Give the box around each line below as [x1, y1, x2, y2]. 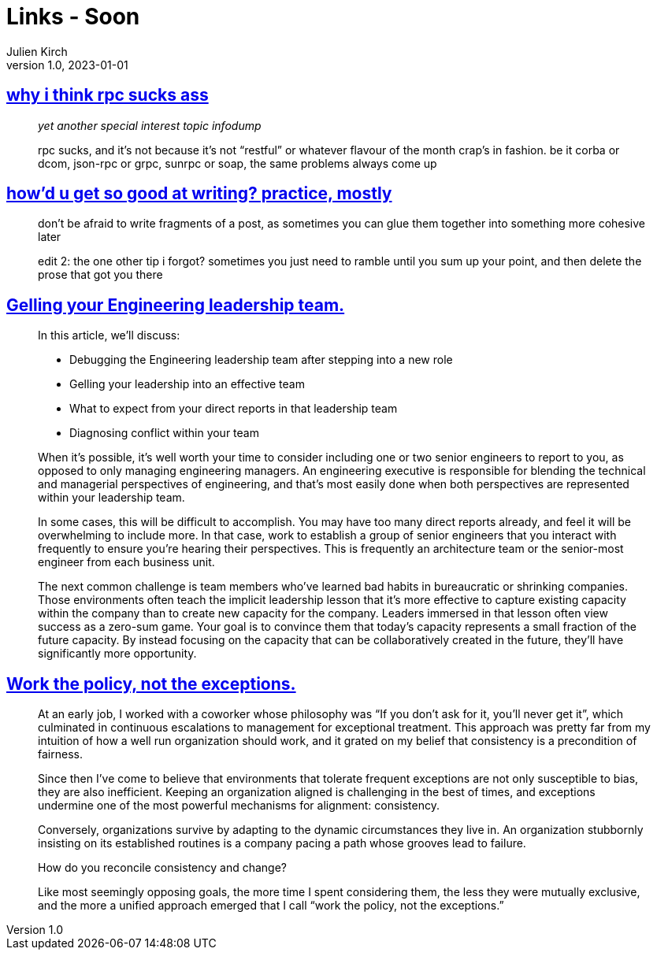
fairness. [38, 747, 83, 761]
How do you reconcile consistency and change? [38, 861, 287, 875]
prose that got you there [38, 268, 163, 282]
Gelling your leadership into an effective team [69, 377, 305, 391]
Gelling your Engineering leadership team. [6, 295, 345, 315]
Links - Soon [6, 3, 140, 30]
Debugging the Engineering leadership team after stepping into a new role [69, 353, 453, 367]
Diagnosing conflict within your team [69, 426, 259, 440]
